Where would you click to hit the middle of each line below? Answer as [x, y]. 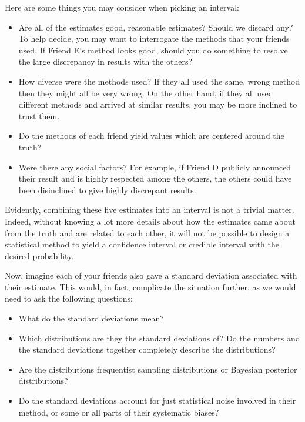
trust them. [39, 115]
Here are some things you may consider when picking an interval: [122, 7]
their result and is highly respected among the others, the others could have [155, 178]
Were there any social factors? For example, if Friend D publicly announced [155, 167]
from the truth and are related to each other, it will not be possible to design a [147, 232]
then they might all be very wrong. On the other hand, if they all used [146, 93]
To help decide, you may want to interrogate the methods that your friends [154, 38]
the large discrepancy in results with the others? [105, 61]
